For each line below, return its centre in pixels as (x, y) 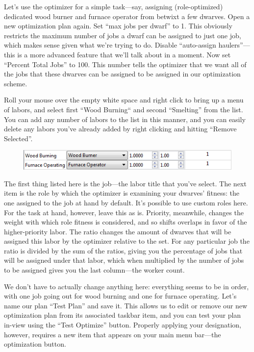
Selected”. (18, 138)
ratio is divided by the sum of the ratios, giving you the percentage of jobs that (123, 250)
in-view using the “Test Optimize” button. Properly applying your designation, (123, 325)
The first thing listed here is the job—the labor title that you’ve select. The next (125, 183)
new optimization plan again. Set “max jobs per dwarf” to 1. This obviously (118, 26)
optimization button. (35, 344)
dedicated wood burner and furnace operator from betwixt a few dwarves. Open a (127, 16)
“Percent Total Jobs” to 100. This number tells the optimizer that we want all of (125, 64)
